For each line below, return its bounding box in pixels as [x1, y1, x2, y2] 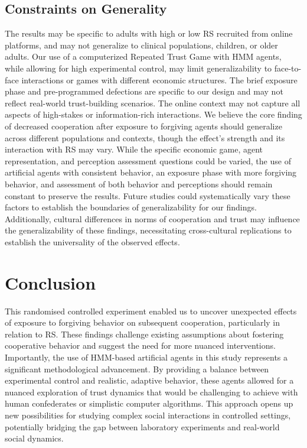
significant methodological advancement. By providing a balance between [5, 362, 269, 375]
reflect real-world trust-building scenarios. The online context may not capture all [5, 96, 301, 109]
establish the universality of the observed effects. [5, 235, 180, 248]
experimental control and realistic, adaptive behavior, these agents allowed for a [5, 374, 294, 387]
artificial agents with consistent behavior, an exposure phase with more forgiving [5, 166, 297, 178]
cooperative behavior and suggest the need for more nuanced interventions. [5, 339, 276, 352]
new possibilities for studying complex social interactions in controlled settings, [5, 408, 291, 421]
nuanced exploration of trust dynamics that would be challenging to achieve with [5, 385, 298, 398]
